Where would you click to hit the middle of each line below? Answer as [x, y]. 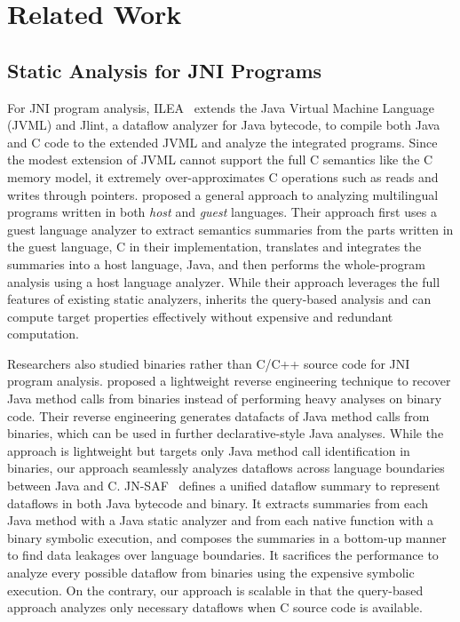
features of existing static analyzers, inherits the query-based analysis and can [219, 299]
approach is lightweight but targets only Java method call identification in [209, 450]
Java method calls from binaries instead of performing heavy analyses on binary [225, 399]
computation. [43, 334]
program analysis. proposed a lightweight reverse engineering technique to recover [229, 381]
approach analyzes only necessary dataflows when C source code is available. [215, 607]
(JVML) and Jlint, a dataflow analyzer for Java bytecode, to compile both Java [224, 125]
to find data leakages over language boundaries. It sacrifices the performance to [223, 555]
